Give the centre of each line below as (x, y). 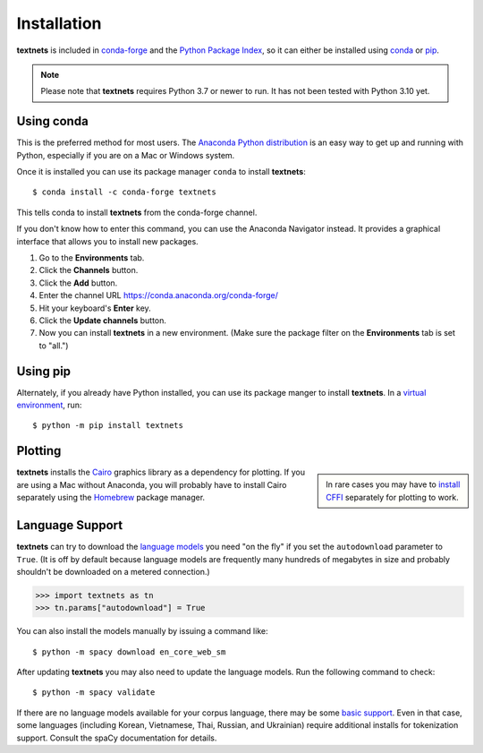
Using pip (44, 371)
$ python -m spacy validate (94, 693)
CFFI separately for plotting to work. (393, 497)
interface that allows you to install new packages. (107, 241)
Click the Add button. (78, 283)
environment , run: (49, 405)
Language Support (70, 525)
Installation (59, 23)
